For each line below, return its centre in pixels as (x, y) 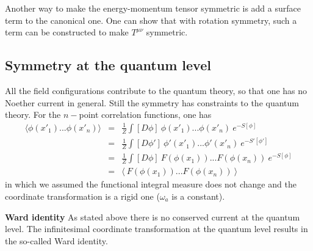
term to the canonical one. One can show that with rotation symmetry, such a (151, 20)
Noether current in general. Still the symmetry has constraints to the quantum (152, 102)
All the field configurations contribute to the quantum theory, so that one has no (156, 90)
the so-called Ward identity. (56, 240)
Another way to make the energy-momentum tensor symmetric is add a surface (153, 8)
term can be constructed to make (67, 32)
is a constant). (198, 196)
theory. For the (33, 115)
